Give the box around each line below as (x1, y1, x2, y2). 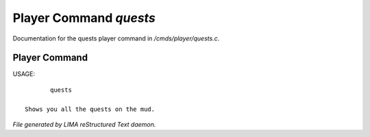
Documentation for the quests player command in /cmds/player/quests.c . (12, 34, 220, 42)
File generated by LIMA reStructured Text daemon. (12, 121, 156, 129)
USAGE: (12, 70, 36, 78)
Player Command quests (12, 10, 156, 25)
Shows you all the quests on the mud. (25, 105, 156, 113)
